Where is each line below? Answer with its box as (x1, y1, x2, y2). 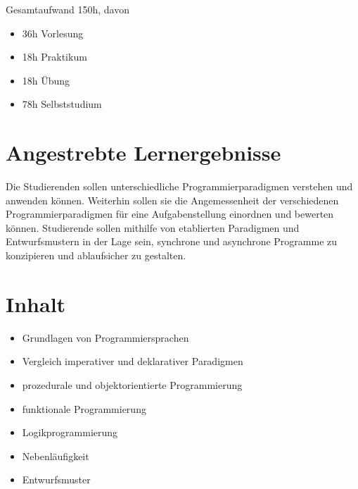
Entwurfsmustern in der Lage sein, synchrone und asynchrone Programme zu (6, 234, 338, 249)
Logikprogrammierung (22, 425, 118, 440)
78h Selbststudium (22, 97, 102, 111)
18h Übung (22, 73, 70, 87)
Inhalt (6, 289, 66, 318)
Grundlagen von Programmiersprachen (22, 330, 189, 345)
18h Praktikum (22, 49, 87, 64)
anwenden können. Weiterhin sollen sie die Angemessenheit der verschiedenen (6, 192, 339, 207)
